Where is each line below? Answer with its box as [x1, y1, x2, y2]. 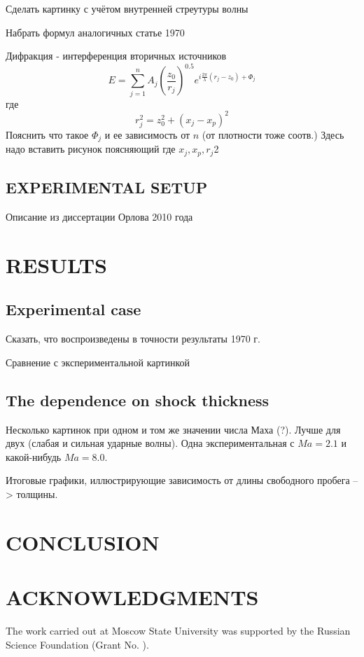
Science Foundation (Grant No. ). [6, 637, 149, 651]
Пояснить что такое [6, 127, 89, 141]
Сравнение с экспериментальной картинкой [6, 354, 190, 369]
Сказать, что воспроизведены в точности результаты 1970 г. [6, 331, 260, 346]
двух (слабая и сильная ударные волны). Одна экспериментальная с [6, 436, 295, 450]
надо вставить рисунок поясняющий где [6, 141, 176, 156]
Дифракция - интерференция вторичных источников [6, 48, 227, 63]
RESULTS [6, 250, 107, 279]
